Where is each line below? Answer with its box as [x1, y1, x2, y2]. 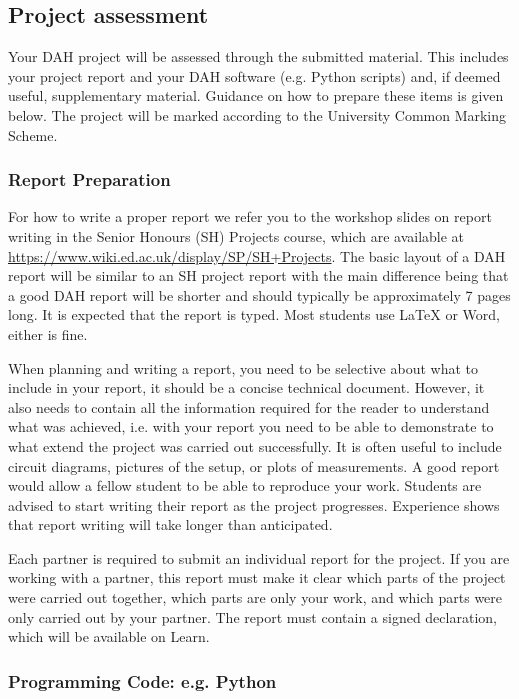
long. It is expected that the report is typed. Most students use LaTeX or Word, [8, 304, 500, 325]
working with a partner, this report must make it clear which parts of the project [8, 567, 506, 588]
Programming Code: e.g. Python [8, 668, 277, 693]
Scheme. [8, 124, 58, 145]
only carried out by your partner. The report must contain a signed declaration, [8, 606, 497, 627]
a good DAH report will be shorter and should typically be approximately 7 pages [8, 284, 511, 305]
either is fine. [8, 323, 88, 344]
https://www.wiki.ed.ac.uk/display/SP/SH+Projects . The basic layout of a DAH [8, 245, 506, 266]
